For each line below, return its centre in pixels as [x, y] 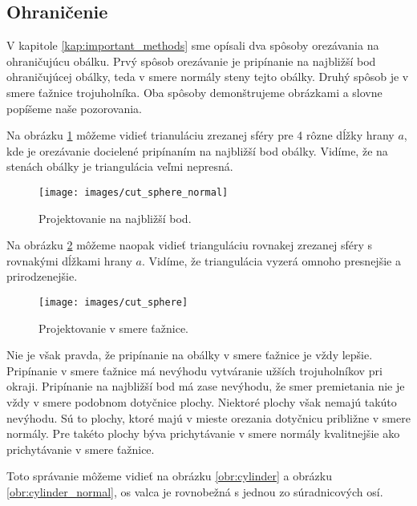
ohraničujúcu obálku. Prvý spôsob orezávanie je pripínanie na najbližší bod [191, 61]
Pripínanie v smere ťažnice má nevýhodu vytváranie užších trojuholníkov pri [194, 370]
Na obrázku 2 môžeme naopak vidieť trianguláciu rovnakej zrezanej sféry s [190, 245]
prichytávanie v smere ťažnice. [81, 449]
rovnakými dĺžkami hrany [69, 260]
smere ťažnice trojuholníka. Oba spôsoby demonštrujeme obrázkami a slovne [194, 92]
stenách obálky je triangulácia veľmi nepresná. [120, 166]
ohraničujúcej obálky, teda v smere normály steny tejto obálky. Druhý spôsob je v [208, 77]
